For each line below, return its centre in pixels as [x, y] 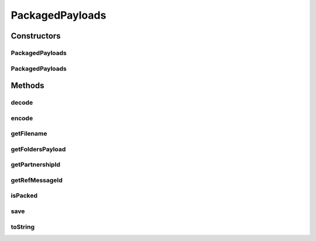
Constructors [36, 36]
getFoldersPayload [38, 149]
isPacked [24, 195]
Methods [28, 85]
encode [22, 118]
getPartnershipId [36, 165]
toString [23, 226]
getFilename [29, 134]
